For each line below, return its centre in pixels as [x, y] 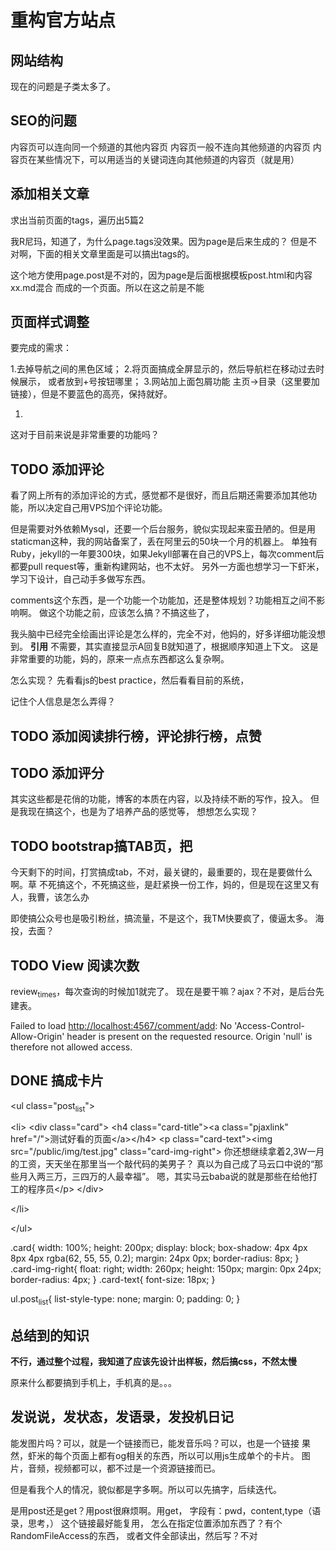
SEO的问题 [43, 121]
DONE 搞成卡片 [57, 1081]
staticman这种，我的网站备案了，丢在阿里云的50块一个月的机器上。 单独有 [164, 542]
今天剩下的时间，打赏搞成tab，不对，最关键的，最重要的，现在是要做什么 [161, 872]
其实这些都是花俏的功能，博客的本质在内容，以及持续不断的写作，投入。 [159, 799]
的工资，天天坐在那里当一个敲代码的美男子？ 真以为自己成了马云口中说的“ [162, 1164]
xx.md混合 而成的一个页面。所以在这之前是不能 [107, 287]
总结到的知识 [50, 1335]
